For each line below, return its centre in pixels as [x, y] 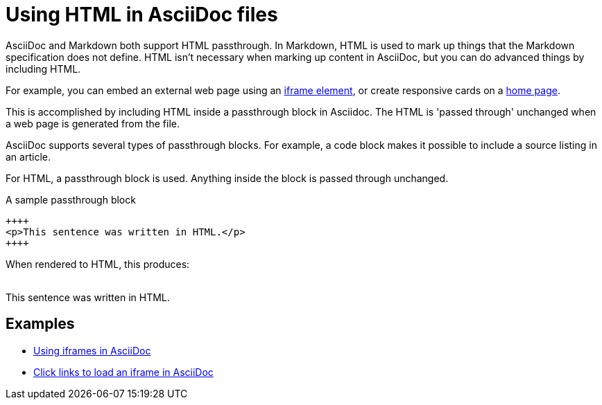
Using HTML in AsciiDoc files [142, 15]
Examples [40, 324]
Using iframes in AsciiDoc [92, 350]
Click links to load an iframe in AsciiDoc [123, 372]
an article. [28, 156]
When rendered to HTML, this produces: [98, 264]
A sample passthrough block [71, 199]
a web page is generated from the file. [93, 123]
